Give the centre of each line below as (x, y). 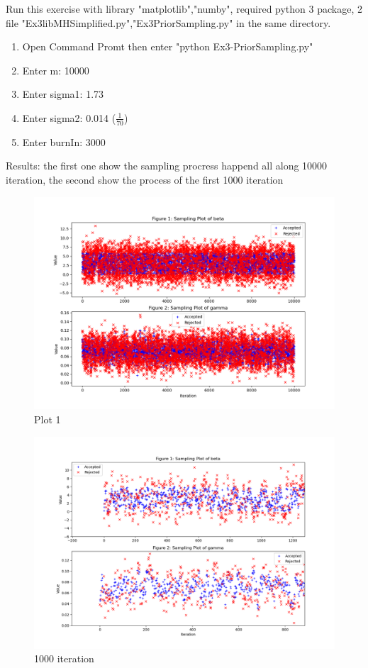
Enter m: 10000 (56, 70)
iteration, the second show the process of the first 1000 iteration (145, 179)
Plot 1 (48, 419)
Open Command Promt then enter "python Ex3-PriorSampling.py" (168, 46)
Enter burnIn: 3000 (64, 141)
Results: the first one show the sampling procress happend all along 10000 (167, 166)
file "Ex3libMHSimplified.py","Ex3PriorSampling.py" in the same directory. (168, 22)
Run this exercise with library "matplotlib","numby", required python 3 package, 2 (184, 9)
